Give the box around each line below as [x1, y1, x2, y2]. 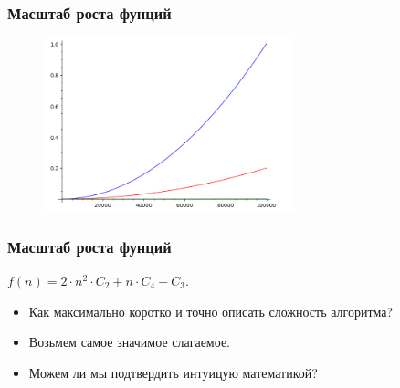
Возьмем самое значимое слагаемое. [28, 332, 230, 351]
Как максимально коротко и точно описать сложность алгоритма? [28, 301, 394, 320]
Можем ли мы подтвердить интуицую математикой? [28, 362, 318, 382]
